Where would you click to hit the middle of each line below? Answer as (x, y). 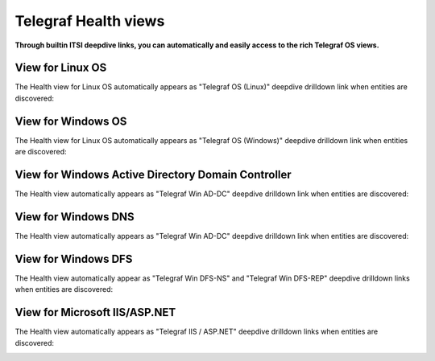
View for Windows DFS (74, 258)
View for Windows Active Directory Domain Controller (153, 174)
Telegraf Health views (90, 21)
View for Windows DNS (75, 217)
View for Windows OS (71, 121)
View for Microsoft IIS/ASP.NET (95, 312)
